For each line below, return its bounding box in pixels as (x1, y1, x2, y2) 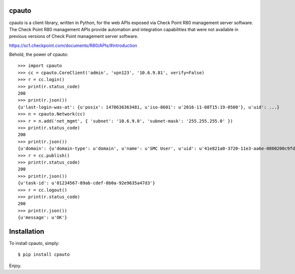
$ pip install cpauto (18, 252, 70, 257)
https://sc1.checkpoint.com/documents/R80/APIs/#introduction (9, 42, 138, 48)
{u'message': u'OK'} (18, 215, 67, 220)
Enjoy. (9, 263, 22, 269)
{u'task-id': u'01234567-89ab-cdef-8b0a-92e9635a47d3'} (18, 180, 155, 186)
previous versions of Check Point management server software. (9, 34, 139, 39)
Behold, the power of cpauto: (9, 52, 68, 58)
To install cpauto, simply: (9, 240, 60, 246)
